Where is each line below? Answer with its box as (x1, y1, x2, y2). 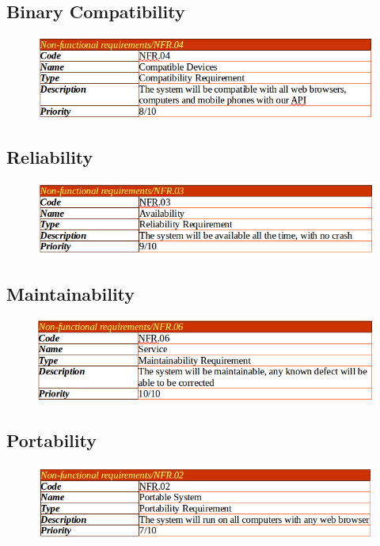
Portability (6, 428, 97, 453)
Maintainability (6, 282, 135, 306)
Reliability (6, 144, 93, 169)
